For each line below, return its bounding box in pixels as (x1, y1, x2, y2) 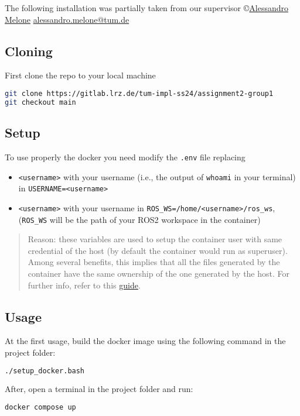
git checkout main (5, 98, 76, 106)
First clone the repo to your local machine (5, 69, 156, 81)
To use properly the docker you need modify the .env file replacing (5, 150, 246, 163)
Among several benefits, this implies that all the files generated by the (28, 256, 280, 268)
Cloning (5, 42, 53, 60)
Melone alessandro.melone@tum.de (5, 13, 129, 25)
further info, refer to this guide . (28, 279, 141, 291)
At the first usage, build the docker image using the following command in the (5, 335, 286, 347)
